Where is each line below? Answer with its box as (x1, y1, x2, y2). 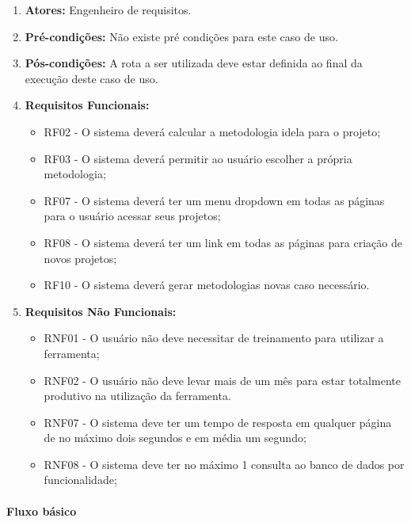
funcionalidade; (44, 471, 117, 488)
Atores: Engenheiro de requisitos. (25, 2, 192, 17)
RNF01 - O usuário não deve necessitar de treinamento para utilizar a (44, 330, 384, 346)
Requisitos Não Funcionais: (25, 303, 177, 319)
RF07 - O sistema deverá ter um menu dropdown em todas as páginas (44, 192, 385, 208)
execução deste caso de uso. (25, 70, 158, 86)
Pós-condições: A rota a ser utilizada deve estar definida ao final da (25, 55, 363, 71)
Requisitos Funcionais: (25, 97, 150, 113)
